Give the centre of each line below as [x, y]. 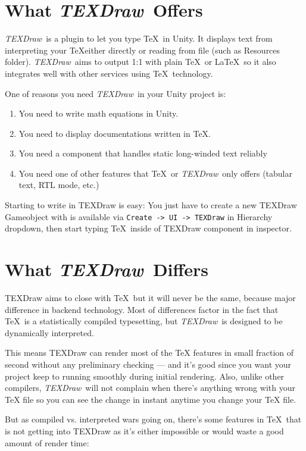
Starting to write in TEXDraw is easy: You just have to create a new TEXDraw [151, 205]
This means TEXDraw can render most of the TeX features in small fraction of [149, 353]
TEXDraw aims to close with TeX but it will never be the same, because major [150, 298]
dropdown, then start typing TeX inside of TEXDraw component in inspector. [148, 228]
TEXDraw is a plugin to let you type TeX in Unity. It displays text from [139, 38]
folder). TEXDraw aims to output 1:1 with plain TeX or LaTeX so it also [140, 62]
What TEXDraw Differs [107, 270]
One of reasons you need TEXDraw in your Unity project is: [115, 93]
